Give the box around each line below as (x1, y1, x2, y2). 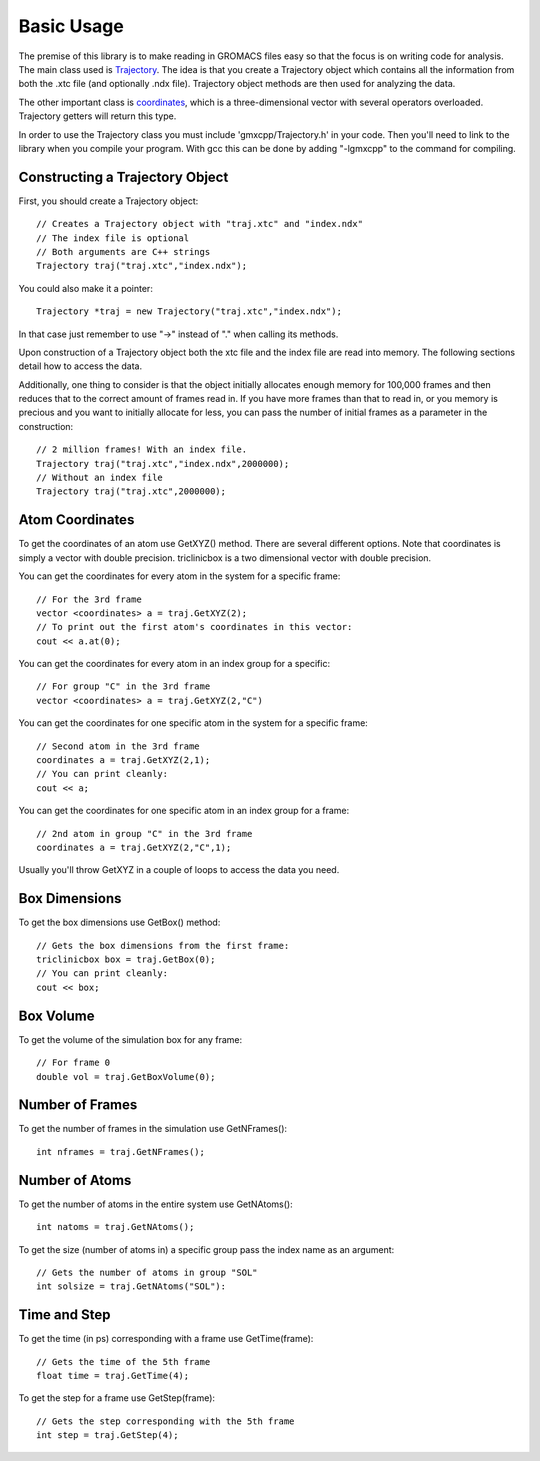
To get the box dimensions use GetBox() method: (18, 916, 221, 929)
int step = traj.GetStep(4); (36, 1430, 179, 1441)
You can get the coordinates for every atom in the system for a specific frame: (18, 570, 341, 582)
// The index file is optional (36, 232, 190, 244)
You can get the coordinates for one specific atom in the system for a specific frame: (18, 717, 369, 729)
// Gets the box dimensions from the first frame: (36, 940, 290, 951)
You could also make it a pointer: (18, 282, 154, 294)
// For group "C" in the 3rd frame (36, 681, 211, 692)
